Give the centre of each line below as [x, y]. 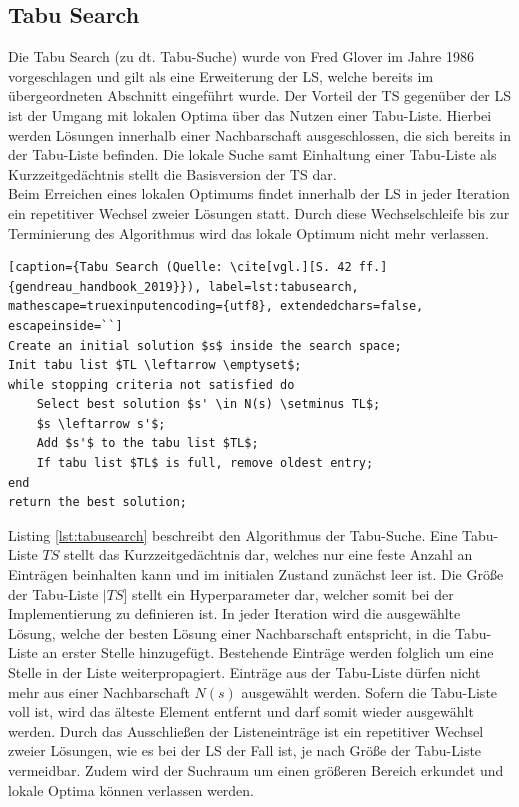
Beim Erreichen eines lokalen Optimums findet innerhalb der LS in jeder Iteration [259, 193]
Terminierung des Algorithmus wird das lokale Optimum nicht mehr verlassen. [248, 232]
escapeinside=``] [65, 325]
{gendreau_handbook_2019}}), [105, 286]
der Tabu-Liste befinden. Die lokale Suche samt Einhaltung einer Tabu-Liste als [252, 154]
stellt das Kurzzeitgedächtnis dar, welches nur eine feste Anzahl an [268, 554]
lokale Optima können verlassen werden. [131, 789]
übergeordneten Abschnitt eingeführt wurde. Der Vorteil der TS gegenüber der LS [259, 95]
